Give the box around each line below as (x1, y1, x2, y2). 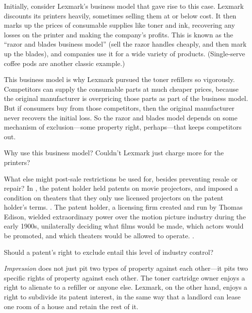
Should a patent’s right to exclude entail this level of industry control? (4, 247, 214, 257)
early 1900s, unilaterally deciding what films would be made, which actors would (4, 221, 244, 231)
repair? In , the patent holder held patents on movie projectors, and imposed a (4, 183, 238, 193)
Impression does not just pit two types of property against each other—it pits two (4, 263, 248, 273)
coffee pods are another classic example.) (4, 58, 125, 68)
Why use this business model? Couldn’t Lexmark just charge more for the (4, 148, 224, 158)
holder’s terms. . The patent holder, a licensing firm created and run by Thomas (4, 202, 243, 212)
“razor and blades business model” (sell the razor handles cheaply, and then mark (4, 39, 247, 49)
